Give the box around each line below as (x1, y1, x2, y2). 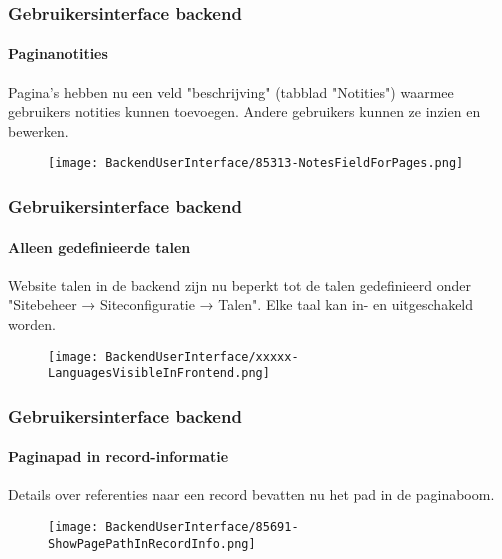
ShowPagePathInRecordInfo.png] (48, 536, 256, 551)
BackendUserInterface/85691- (105, 520, 299, 535)
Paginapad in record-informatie (8, 446, 229, 467)
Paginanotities (8, 43, 108, 64)
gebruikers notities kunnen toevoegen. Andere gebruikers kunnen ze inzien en (8, 101, 481, 122)
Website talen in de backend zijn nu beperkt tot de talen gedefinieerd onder (8, 274, 471, 295)
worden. (8, 313, 56, 334)
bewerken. (8, 120, 69, 141)
